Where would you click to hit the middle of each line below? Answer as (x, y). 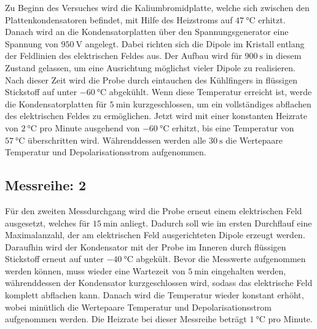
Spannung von (32, 43)
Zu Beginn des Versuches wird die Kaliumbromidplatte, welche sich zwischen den (157, 7)
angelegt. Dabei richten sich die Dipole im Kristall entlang (195, 43)
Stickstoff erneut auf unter (54, 259)
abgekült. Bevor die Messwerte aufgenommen (221, 259)
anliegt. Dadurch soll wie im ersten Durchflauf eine (216, 223)
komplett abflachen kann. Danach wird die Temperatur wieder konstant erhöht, (155, 295)
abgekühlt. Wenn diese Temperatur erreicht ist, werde (210, 92)
